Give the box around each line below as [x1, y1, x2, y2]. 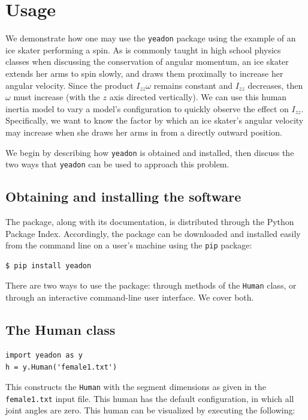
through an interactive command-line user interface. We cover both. [5, 291, 254, 304]
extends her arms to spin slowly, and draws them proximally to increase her [5, 67, 283, 79]
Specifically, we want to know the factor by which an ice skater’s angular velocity [5, 114, 304, 127]
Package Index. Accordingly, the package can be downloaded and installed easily [5, 227, 301, 239]
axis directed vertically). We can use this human [109, 91, 287, 103]
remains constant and [153, 79, 232, 91]
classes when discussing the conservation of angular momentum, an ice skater [5, 55, 289, 68]
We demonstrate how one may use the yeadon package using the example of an [5, 32, 296, 44]
